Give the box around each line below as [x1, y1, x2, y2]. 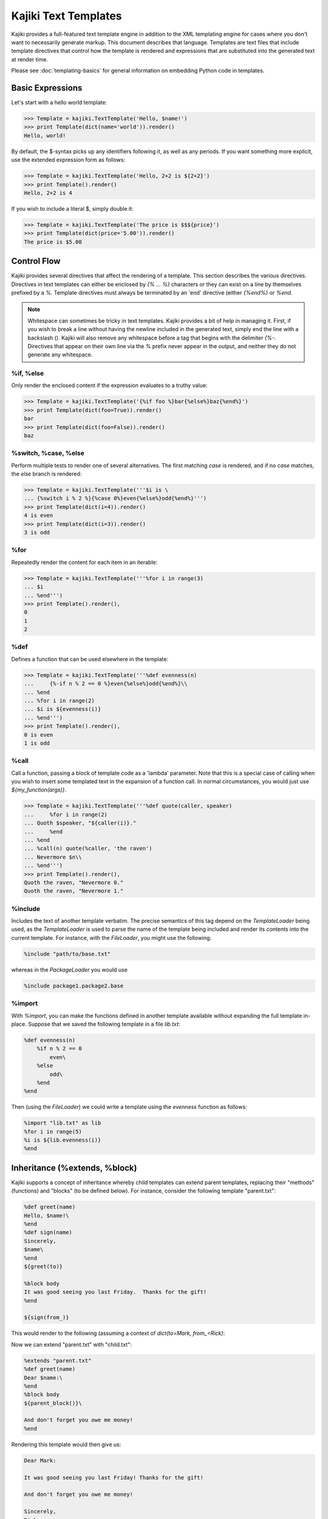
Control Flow [11, 256, 61, 267]
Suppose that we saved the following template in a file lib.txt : [27, 1020, 180, 1027]
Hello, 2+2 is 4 [24, 189, 73, 196]
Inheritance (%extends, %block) [11, 1162, 137, 1173]
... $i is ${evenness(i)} [24, 705, 101, 713]
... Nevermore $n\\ [24, 854, 82, 860]
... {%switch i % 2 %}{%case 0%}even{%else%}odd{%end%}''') [24, 495, 207, 502]
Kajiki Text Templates [11, 9, 122, 22]
